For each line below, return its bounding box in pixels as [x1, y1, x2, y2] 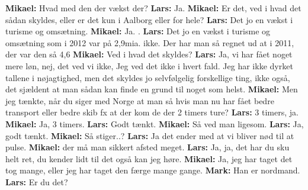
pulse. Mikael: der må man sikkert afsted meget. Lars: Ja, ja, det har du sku [5, 141, 290, 153]
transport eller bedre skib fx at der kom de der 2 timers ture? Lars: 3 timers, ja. [5, 106, 299, 118]
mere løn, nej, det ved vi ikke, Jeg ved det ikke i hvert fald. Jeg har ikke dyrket [5, 59, 293, 72]
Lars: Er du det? [5, 175, 68, 188]
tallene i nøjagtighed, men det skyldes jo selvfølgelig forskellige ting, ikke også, [5, 71, 290, 83]
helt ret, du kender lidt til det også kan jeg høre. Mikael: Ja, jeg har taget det [5, 152, 293, 165]
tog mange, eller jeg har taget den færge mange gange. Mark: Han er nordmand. [5, 164, 300, 176]
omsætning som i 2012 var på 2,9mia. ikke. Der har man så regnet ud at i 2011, [5, 36, 294, 49]
